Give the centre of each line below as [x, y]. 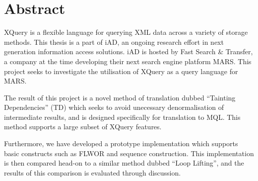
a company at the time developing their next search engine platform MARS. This [128, 61]
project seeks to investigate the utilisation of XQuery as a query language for [121, 71]
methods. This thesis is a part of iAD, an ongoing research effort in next [114, 42]
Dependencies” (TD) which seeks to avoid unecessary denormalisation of [114, 107]
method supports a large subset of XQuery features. [83, 127]
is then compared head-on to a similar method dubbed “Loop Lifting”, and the [124, 163]
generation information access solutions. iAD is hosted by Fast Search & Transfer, [129, 51]
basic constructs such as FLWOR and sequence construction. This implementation [129, 153]
